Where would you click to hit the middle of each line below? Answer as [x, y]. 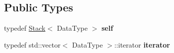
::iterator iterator [142, 44]
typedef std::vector [32, 44]
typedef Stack [25, 28]
